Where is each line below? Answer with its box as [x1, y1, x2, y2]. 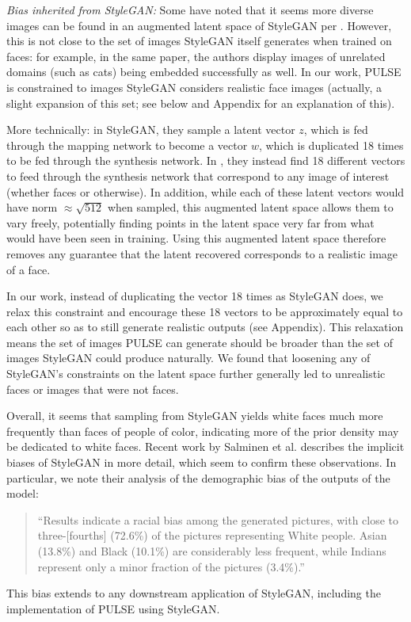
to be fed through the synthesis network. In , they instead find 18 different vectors [6, 152, 405, 169]
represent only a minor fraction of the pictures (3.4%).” [37, 558, 305, 574]
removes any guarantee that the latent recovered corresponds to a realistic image [6, 245, 398, 261]
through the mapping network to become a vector [6, 136, 248, 153]
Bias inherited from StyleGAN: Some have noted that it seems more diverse [6, 2, 374, 17]
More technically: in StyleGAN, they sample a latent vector [6, 121, 295, 138]
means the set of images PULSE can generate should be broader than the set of [6, 334, 393, 350]
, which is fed [303, 121, 368, 138]
